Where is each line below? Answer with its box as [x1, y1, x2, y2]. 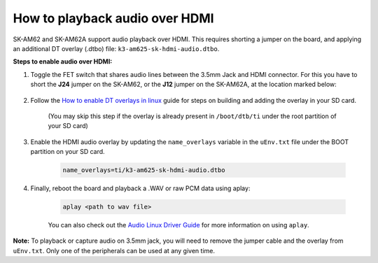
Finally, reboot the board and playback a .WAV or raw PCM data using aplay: [30, 184, 251, 192]
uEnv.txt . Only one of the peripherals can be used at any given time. [13, 246, 215, 255]
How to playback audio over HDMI [13, 10, 214, 26]
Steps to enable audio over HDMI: [13, 57, 113, 66]
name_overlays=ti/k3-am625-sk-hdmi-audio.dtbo [62, 166, 225, 174]
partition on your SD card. [30, 148, 105, 156]
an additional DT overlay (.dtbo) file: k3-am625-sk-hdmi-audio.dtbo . [13, 44, 220, 52]
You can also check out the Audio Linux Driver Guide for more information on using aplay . [48, 221, 309, 229]
